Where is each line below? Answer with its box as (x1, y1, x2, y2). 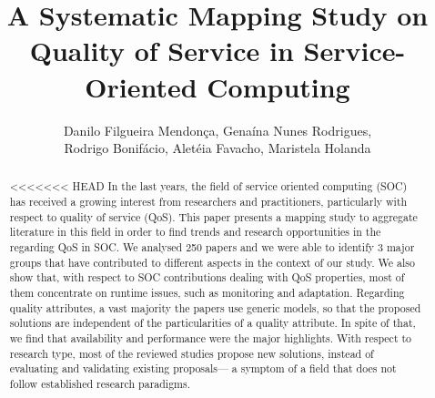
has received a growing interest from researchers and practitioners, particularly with (9, 194, 408, 209)
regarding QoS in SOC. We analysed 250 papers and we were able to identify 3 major (9, 240, 415, 255)
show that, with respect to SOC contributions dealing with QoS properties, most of (9, 270, 405, 285)
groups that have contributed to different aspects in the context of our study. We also (9, 254, 415, 270)
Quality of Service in (29, 32, 294, 69)
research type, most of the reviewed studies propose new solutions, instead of (9, 345, 374, 361)
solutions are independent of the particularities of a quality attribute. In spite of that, (9, 315, 416, 331)
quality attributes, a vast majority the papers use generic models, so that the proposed (9, 300, 421, 315)
